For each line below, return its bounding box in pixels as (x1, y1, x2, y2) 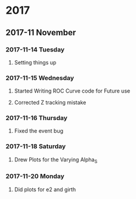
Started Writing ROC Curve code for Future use (14, 87, 131, 94)
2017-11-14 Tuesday (5, 45, 65, 54)
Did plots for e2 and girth (14, 186, 76, 193)
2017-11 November (5, 27, 76, 38)
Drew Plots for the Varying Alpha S (14, 156, 98, 164)
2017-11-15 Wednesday (5, 74, 75, 82)
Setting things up (14, 59, 57, 66)
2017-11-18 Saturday (5, 142, 66, 151)
